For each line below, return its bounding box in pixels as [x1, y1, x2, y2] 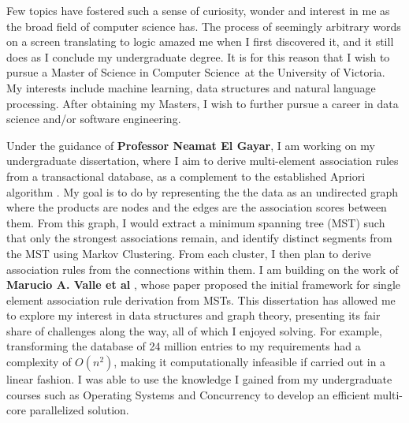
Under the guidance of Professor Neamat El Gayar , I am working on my [6, 137, 375, 153]
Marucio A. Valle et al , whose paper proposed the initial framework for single [6, 276, 401, 293]
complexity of [6, 354, 72, 370]
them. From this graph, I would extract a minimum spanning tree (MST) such [6, 214, 385, 230]
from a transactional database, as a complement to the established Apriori [6, 167, 366, 184]
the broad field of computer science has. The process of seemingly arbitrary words [6, 17, 401, 34]
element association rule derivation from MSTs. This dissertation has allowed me [6, 291, 396, 308]
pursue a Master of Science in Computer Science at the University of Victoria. [6, 64, 385, 80]
